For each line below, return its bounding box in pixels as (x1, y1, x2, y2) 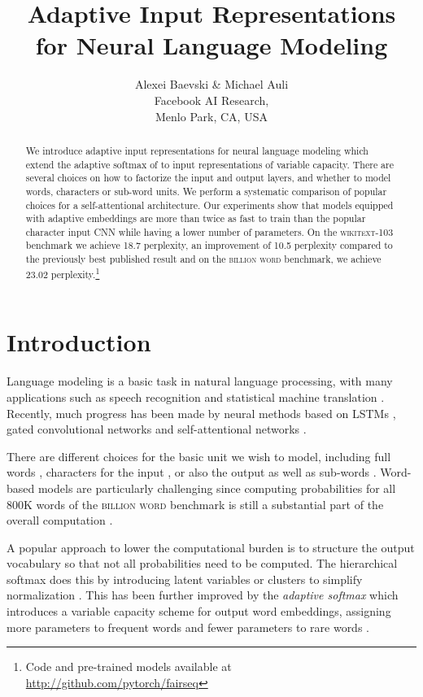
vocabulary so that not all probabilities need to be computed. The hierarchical (7, 555, 398, 572)
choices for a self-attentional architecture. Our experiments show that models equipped (25, 198, 394, 211)
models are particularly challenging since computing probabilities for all (37, 479, 396, 496)
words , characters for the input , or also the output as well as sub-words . (7, 464, 377, 481)
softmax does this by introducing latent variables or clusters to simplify (7, 570, 363, 587)
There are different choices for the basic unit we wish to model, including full (7, 447, 391, 464)
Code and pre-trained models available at (25, 658, 232, 675)
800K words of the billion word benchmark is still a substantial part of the (7, 495, 384, 512)
